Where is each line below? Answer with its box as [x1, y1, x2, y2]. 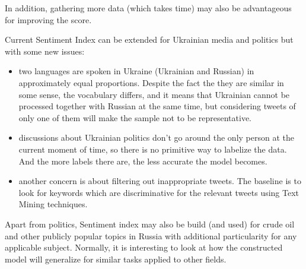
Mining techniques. [18, 198, 88, 210]
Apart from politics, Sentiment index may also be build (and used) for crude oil [5, 217, 295, 230]
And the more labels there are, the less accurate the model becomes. [18, 154, 267, 167]
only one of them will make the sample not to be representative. [18, 111, 251, 124]
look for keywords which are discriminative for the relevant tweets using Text [18, 186, 299, 198]
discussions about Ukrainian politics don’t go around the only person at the [18, 131, 294, 144]
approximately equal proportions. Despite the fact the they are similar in [18, 76, 284, 88]
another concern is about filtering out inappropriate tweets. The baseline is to [18, 175, 301, 187]
